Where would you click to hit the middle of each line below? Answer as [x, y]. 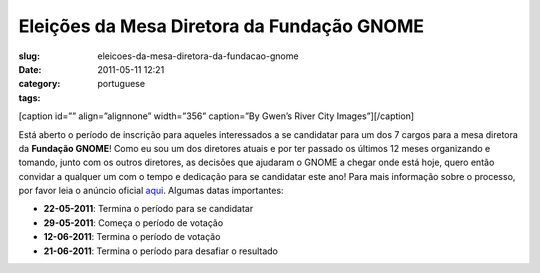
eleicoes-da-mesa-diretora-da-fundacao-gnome [198, 56]
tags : [29, 97]
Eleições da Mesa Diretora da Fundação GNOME [221, 26]
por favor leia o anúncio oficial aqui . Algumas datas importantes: [151, 191]
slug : [29, 56]
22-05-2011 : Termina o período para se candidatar [148, 209]
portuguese [121, 84]
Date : [30, 69]
